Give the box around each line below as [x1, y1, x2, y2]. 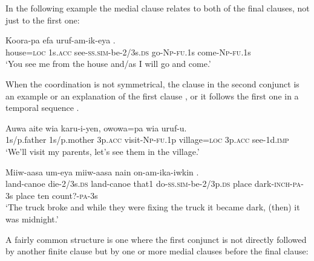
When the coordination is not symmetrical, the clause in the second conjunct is [5, 77, 299, 90]
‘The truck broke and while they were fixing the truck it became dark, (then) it [5, 201, 300, 213]
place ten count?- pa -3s [16, 189, 98, 201]
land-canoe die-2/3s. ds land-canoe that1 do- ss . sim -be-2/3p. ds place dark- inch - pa [5, 177, 301, 190]
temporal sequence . [5, 101, 79, 114]
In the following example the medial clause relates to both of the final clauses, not [5, 2, 310, 14]
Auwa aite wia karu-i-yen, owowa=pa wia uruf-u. [5, 121, 187, 134]
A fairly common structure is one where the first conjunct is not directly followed [5, 233, 307, 245]
